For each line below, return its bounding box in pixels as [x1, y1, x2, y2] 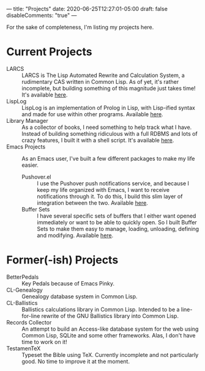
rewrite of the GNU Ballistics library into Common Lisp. [41, 312, 179, 320]
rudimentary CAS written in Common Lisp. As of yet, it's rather [21, 78, 179, 85]
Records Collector [6, 318, 52, 326]
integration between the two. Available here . [37, 199, 148, 207]
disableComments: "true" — [6, 12, 77, 19]
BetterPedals [6, 273, 39, 281]
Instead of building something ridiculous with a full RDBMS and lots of [21, 130, 198, 137]
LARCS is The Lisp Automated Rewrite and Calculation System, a [21, 72, 185, 79]
